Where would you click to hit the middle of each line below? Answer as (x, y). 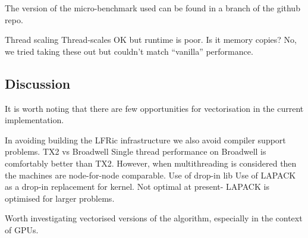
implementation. (34, 120)
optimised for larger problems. (60, 198)
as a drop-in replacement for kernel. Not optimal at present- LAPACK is (137, 187)
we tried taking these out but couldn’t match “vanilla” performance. (129, 51)
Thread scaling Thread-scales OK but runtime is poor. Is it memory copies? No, (151, 40)
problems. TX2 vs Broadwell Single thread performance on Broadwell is (136, 151)
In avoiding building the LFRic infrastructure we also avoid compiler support (145, 140)
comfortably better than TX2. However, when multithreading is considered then (151, 163)
